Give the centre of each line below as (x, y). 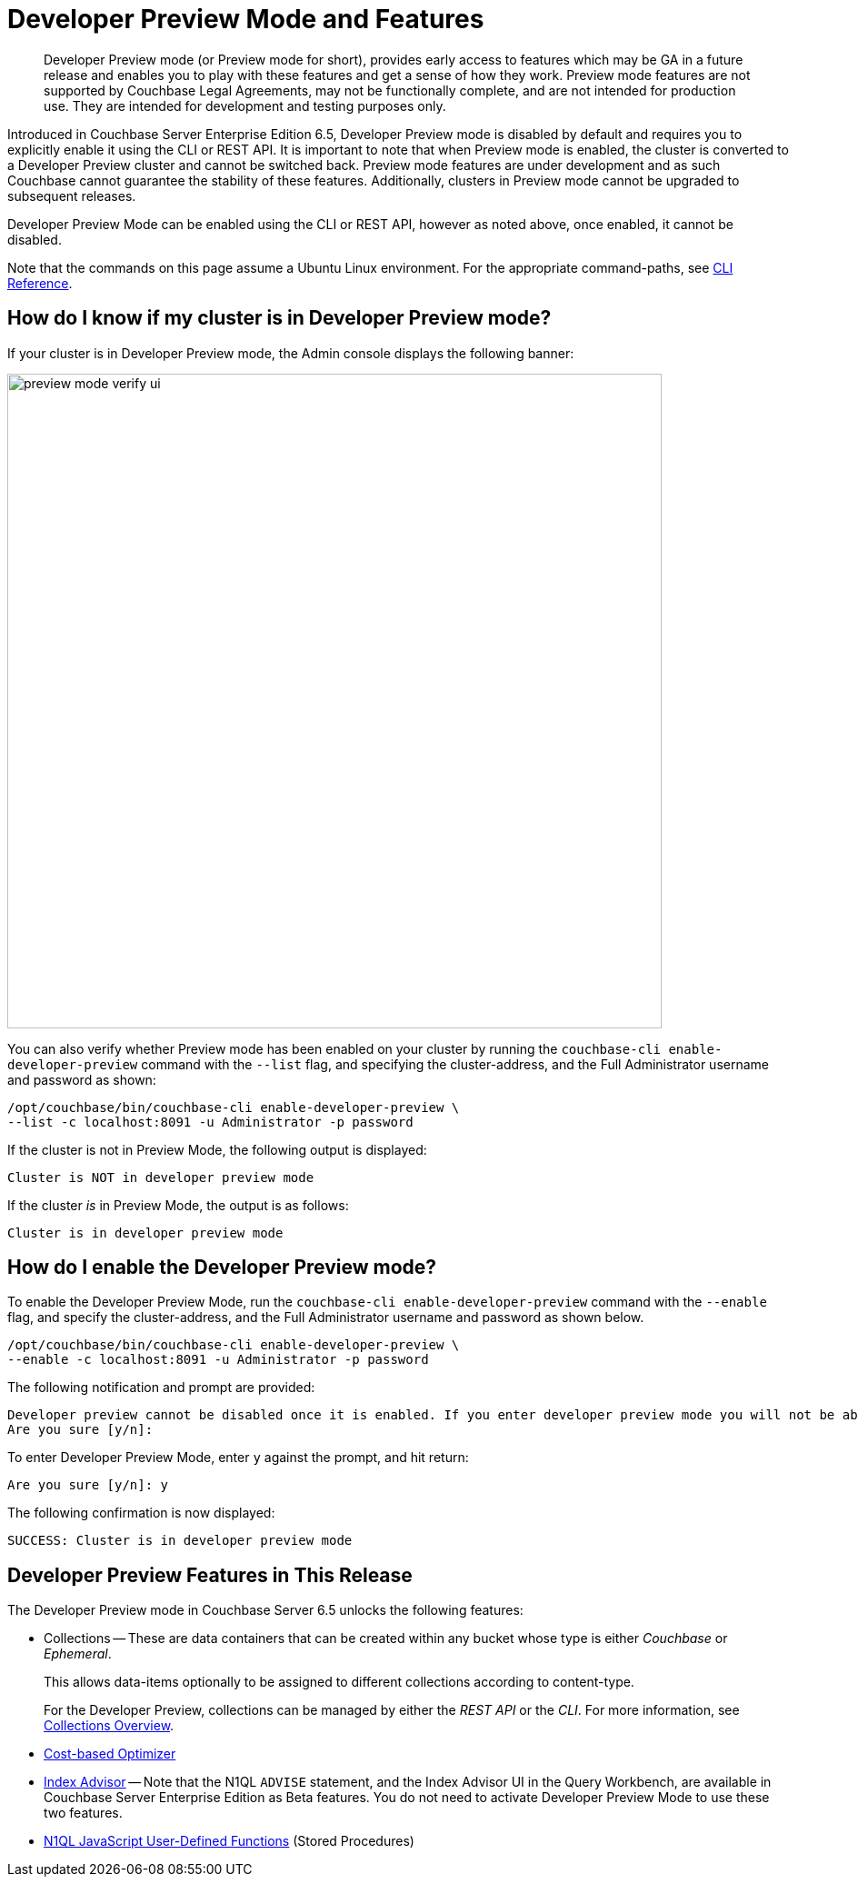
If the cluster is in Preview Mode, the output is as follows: (178, 1205)
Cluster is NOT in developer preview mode (161, 1177)
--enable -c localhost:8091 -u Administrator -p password (218, 1360)
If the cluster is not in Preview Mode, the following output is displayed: (217, 1149)
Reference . (40, 283)
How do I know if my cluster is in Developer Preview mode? (279, 318)
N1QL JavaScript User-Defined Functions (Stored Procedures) (229, 1841)
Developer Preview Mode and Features (246, 19)
